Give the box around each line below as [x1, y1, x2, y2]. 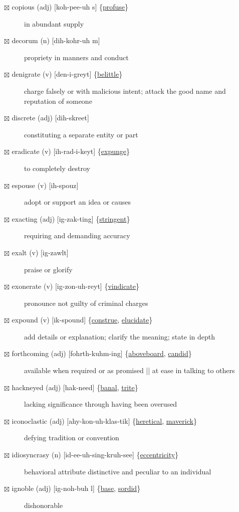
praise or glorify [24, 264, 73, 274]
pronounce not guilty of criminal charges [24, 297, 148, 308]
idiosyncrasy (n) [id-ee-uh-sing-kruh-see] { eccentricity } [12, 449, 179, 460]
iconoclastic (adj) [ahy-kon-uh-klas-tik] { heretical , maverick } [12, 415, 197, 426]
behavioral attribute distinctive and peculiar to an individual [24, 466, 211, 476]
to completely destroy [24, 162, 90, 173]
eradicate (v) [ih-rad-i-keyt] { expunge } [12, 146, 130, 156]
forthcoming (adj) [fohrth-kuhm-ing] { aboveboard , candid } [12, 348, 192, 359]
